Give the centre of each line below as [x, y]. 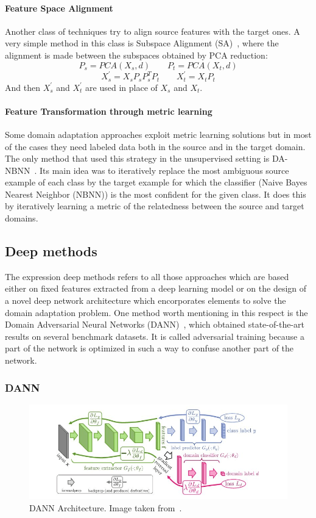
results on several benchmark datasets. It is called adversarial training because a [155, 336]
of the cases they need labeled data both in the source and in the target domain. [155, 146]
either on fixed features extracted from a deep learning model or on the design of [156, 288]
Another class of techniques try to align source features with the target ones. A [153, 31]
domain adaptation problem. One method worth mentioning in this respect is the [156, 312]
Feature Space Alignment [59, 8]
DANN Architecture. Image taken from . [106, 508]
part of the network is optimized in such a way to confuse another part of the [149, 348]
